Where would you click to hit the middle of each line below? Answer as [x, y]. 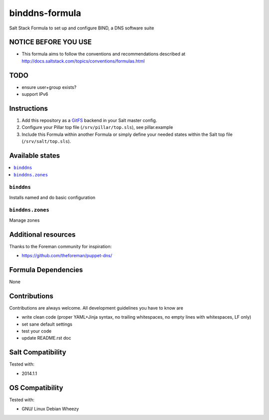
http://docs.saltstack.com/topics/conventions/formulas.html [83, 61]
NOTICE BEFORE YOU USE [51, 42]
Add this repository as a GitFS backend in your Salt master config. [89, 120]
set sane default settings [47, 324]
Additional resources [42, 234]
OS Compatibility [36, 388]
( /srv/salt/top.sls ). [46, 141]
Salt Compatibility [38, 352]
